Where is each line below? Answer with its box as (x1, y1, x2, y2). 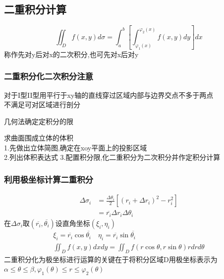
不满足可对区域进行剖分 (4, 99, 80, 110)
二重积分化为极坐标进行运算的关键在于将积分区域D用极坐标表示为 (4, 254, 218, 264)
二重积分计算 (4, 1, 66, 17)
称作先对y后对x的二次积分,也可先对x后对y (4, 49, 139, 59)
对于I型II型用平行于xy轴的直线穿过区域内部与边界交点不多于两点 (4, 89, 214, 100)
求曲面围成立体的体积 (4, 133, 73, 143)
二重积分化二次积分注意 (4, 70, 93, 82)
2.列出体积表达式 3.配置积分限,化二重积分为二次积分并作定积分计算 (4, 152, 221, 162)
